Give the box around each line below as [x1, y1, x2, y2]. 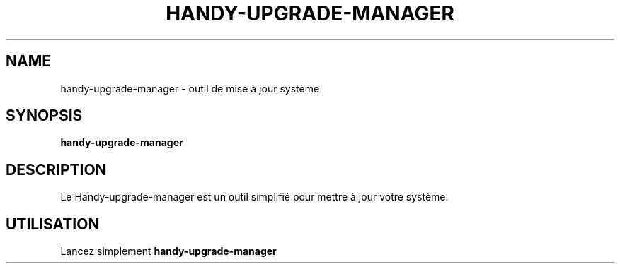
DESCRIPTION [6, 160, 107, 179]
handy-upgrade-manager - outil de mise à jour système [60, 82, 320, 95]
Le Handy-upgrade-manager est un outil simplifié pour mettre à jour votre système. [60, 191, 449, 203]
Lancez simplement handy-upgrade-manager [60, 245, 277, 258]
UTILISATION [6, 215, 100, 233]
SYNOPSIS [6, 107, 83, 125]
